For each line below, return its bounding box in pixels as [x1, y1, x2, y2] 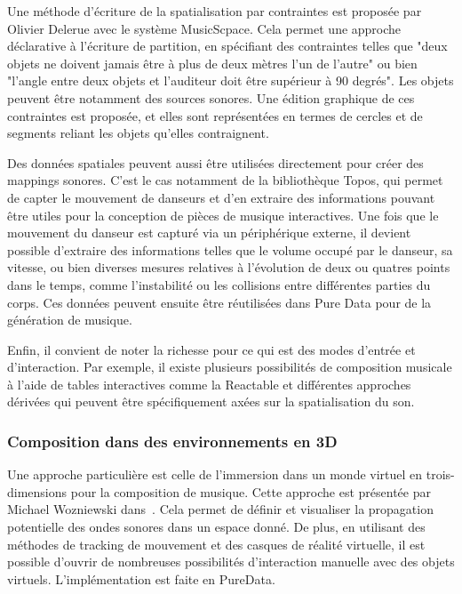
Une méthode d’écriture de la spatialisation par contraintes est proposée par [7, 2, 422, 20]
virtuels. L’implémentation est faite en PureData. [7, 569, 275, 588]
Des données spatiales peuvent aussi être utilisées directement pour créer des [7, 153, 424, 172]
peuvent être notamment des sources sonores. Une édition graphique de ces [7, 88, 415, 107]
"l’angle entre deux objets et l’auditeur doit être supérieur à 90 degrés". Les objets [7, 71, 454, 90]
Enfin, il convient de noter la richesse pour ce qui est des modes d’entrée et [7, 340, 416, 358]
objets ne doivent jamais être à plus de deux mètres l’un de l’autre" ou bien [7, 53, 418, 72]
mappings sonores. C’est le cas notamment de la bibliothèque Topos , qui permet [7, 171, 443, 189]
